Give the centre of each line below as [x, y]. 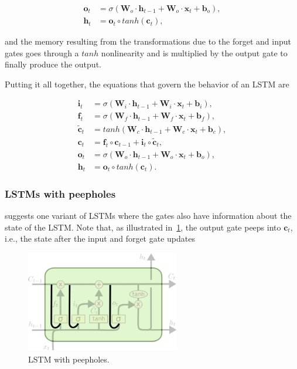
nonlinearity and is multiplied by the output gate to [194, 53]
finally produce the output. [53, 64]
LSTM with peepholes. [69, 359]
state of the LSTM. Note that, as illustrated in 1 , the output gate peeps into [143, 227]
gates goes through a [42, 53]
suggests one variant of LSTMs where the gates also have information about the [148, 216]
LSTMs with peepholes [60, 193]
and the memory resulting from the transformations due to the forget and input [148, 41]
